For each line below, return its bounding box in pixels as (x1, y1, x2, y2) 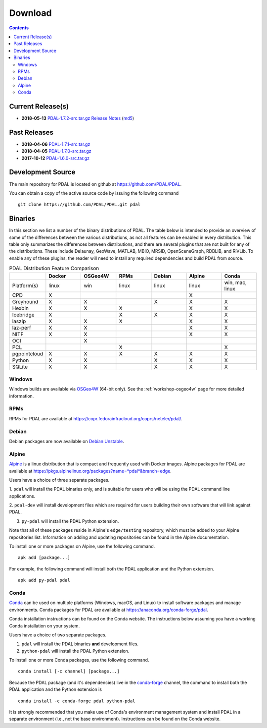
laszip (12, 318, 26, 325)
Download (9, 7, 52, 18)
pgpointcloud (12, 350, 44, 357)
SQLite (12, 363, 28, 370)
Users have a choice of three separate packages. (9, 477, 110, 483)
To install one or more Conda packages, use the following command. (9, 657, 149, 663)
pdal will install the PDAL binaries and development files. (21, 641, 138, 647)
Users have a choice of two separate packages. (9, 632, 107, 638)
